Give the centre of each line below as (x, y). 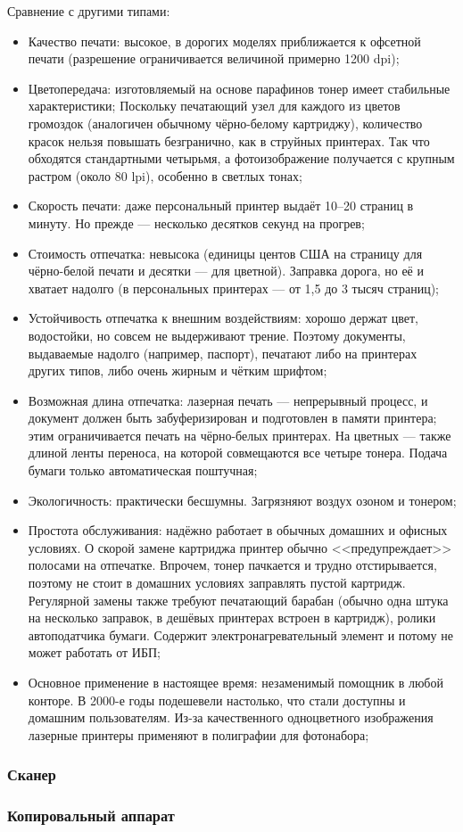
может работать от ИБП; (94, 652)
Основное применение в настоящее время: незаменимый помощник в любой (236, 682)
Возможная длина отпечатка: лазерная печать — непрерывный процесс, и (228, 400)
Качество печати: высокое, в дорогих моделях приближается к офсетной (224, 41)
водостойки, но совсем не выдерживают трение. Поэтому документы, (217, 335)
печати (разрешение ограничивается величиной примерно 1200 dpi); (214, 58)
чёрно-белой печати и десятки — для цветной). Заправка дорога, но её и (226, 271)
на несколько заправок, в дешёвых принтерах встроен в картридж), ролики (232, 618)
